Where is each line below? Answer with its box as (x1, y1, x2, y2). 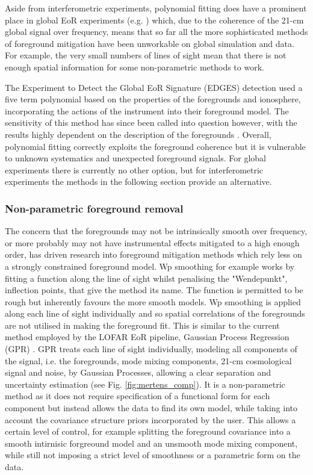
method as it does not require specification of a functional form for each (5, 390, 270, 402)
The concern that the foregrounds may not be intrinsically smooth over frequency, (5, 225, 308, 237)
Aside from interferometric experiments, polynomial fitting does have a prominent (5, 2, 307, 14)
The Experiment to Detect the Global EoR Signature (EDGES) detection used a (5, 81, 303, 93)
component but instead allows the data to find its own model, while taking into (5, 402, 297, 414)
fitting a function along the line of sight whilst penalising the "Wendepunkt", (5, 272, 288, 284)
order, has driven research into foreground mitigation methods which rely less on (5, 248, 302, 261)
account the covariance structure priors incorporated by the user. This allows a (5, 413, 296, 426)
